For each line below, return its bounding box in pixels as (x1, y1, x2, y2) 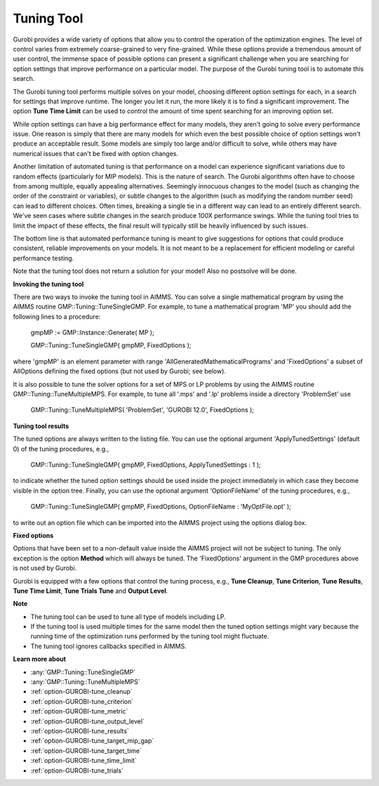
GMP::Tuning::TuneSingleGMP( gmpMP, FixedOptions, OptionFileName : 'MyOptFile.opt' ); (30, 503, 291, 511)
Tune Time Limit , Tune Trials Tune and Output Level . (13, 586, 168, 595)
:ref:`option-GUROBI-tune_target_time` (30, 746, 142, 755)
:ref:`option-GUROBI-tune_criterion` (30, 697, 134, 706)
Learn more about (13, 655, 67, 664)
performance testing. (13, 254, 74, 262)
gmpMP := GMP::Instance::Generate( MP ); (30, 328, 154, 337)
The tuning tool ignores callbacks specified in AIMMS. (30, 642, 187, 650)
